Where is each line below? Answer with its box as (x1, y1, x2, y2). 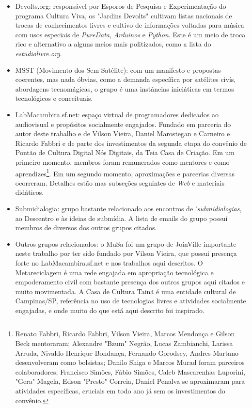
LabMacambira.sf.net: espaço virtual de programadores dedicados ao (15, 109, 219, 119)
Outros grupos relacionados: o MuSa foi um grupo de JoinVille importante (15, 238, 236, 249)
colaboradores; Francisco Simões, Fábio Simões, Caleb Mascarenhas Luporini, (15, 366, 245, 377)
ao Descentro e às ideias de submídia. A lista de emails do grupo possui (15, 213, 228, 223)
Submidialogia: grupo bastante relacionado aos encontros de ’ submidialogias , (15, 203, 242, 213)
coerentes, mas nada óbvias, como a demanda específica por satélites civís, (15, 74, 236, 84)
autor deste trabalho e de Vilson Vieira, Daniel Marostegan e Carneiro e (15, 128, 230, 139)
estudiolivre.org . (15, 48, 62, 58)
